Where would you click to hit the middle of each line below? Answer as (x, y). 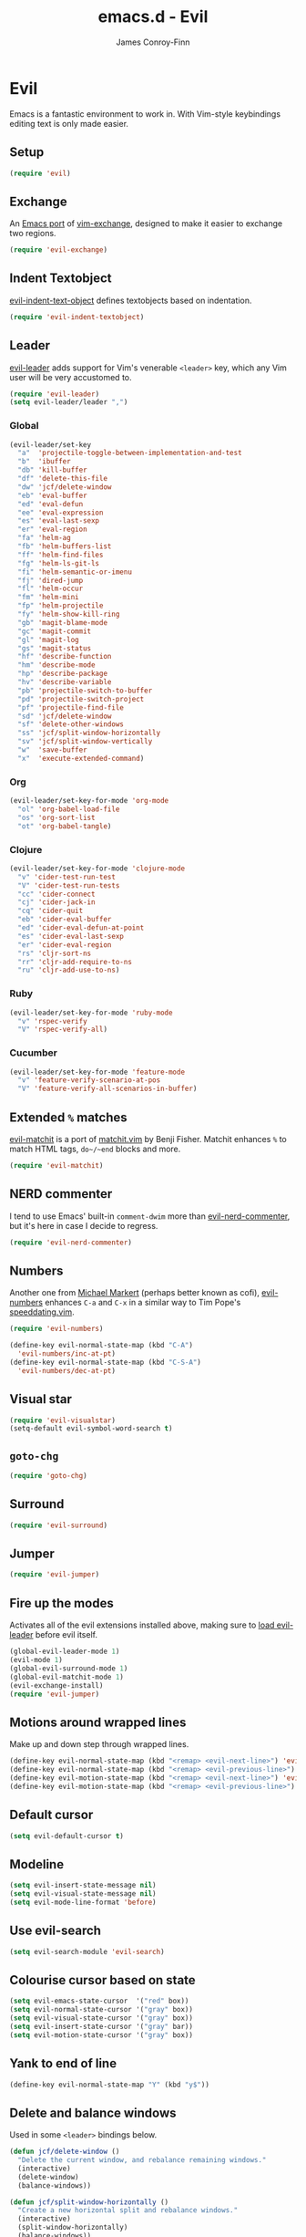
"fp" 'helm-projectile (61, 606)
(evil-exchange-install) (56, 1685)
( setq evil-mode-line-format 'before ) (83, 1902)
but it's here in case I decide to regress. (84, 1225)
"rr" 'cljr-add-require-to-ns (75, 962)
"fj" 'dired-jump (51, 580)
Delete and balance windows (93, 2112)
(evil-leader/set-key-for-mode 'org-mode (89, 801)
